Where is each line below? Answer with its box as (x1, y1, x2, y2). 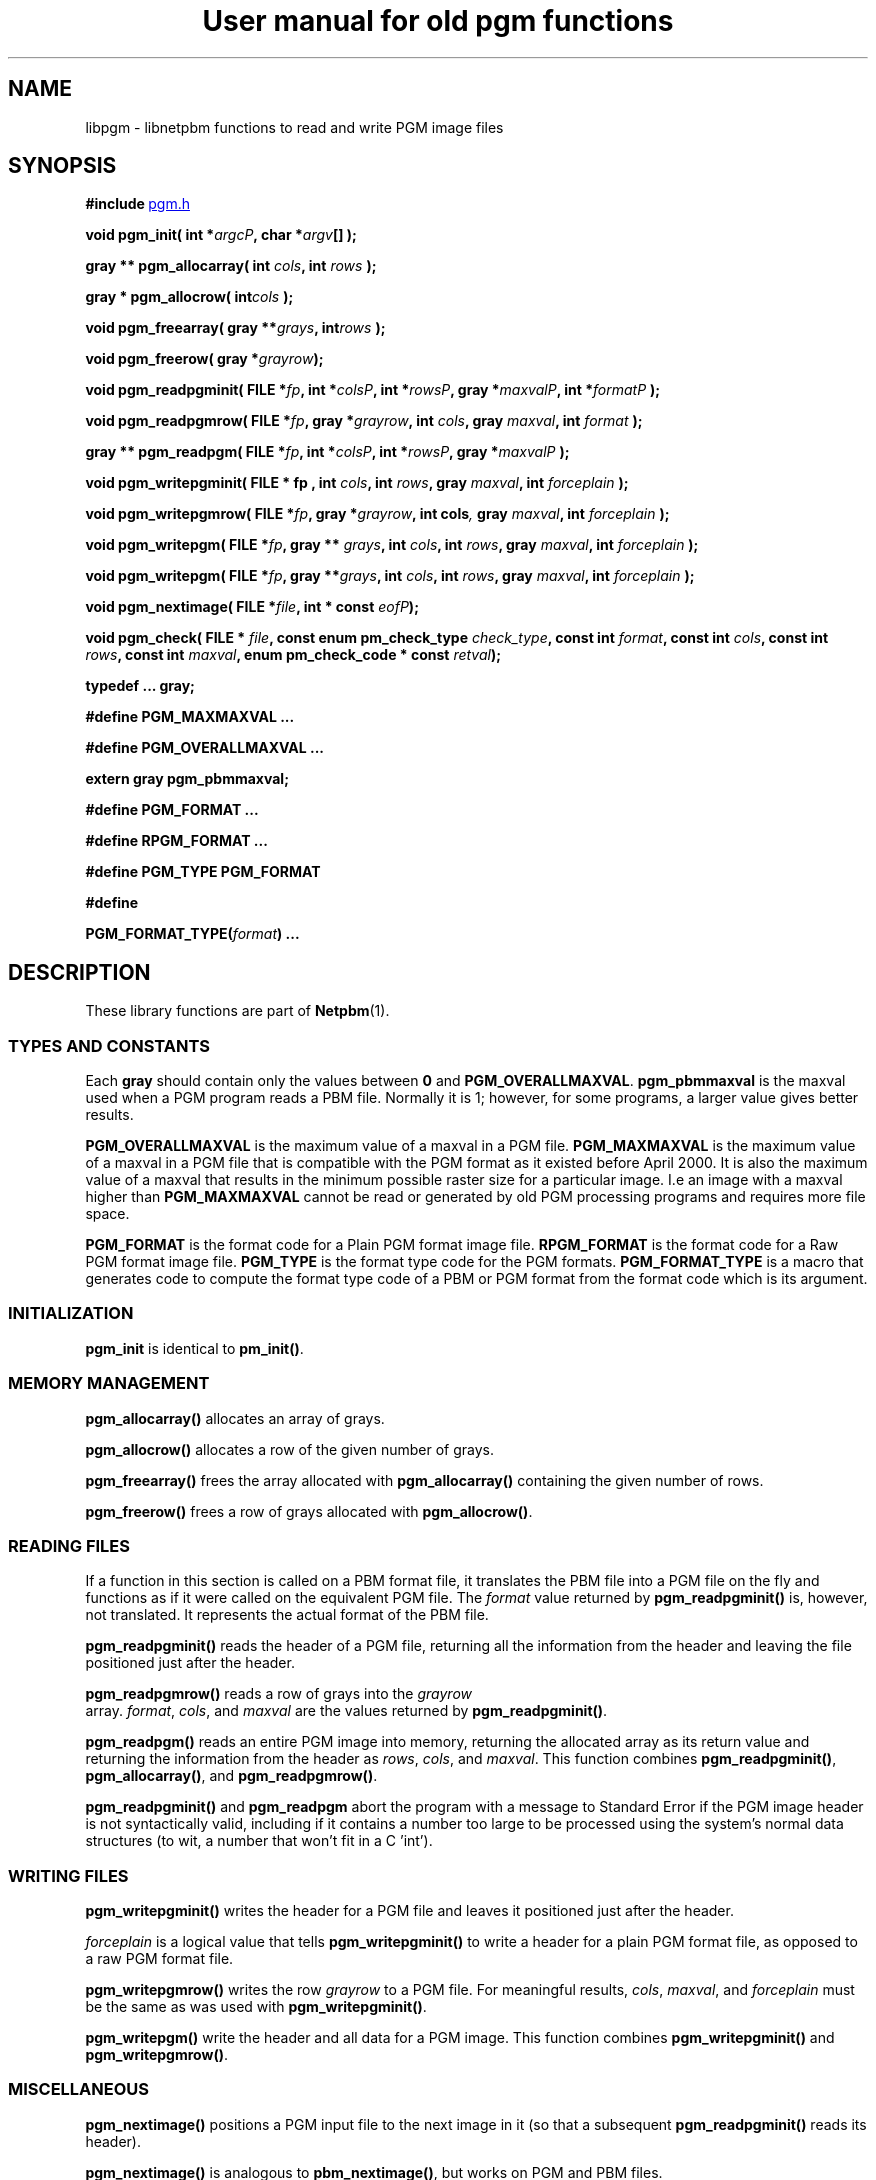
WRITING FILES (8, 1865, 129, 1886)
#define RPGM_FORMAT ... (85, 832, 268, 850)
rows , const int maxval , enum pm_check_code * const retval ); (85, 646, 502, 664)
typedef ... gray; (85, 677, 195, 695)
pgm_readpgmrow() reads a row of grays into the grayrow (85, 1685, 472, 1703)
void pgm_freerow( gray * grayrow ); (85, 350, 324, 368)
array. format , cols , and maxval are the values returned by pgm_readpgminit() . (85, 1702, 608, 1720)
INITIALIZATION (8, 1303, 134, 1324)
